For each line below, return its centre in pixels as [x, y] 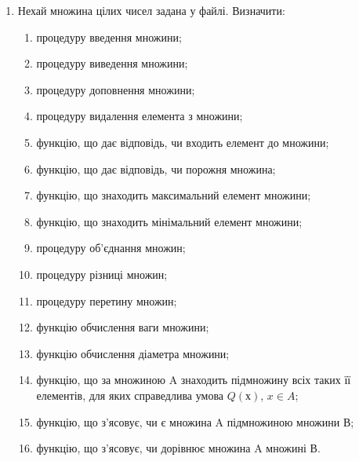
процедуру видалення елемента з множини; [140, 116]
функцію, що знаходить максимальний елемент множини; [174, 195]
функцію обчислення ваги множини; [123, 327]
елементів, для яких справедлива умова [130, 395]
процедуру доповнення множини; [116, 89]
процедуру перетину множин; [107, 300]
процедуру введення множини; [109, 37]
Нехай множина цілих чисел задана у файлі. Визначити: [151, 10]
